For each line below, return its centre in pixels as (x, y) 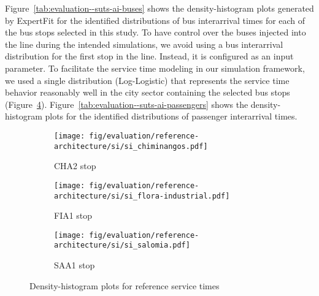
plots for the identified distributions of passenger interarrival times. (171, 116)
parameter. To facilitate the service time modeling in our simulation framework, (155, 68)
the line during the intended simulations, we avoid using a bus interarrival (144, 44)
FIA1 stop (73, 215)
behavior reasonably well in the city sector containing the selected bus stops (148, 92)
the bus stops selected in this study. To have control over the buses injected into (156, 32)
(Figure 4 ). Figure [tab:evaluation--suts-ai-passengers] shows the (127, 104)
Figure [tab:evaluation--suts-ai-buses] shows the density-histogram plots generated (159, 8)
